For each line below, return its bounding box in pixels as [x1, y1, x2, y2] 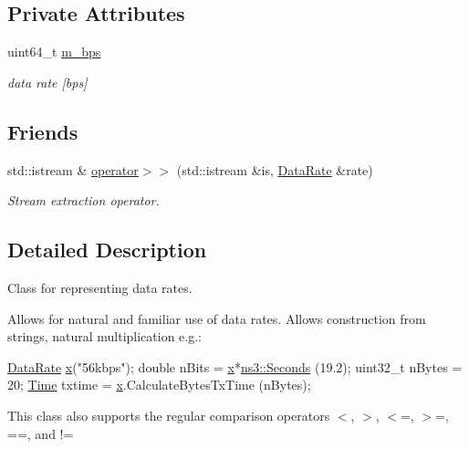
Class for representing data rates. [7, 277, 193, 297]
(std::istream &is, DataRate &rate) [176, 160, 373, 179]
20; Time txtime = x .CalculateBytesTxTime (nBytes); [7, 375, 311, 394]
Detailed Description [7, 235, 207, 264]
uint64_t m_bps [7, 42, 101, 61]
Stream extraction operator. [7, 191, 160, 210]
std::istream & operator [7, 160, 139, 179]
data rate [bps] [7, 72, 88, 91]
